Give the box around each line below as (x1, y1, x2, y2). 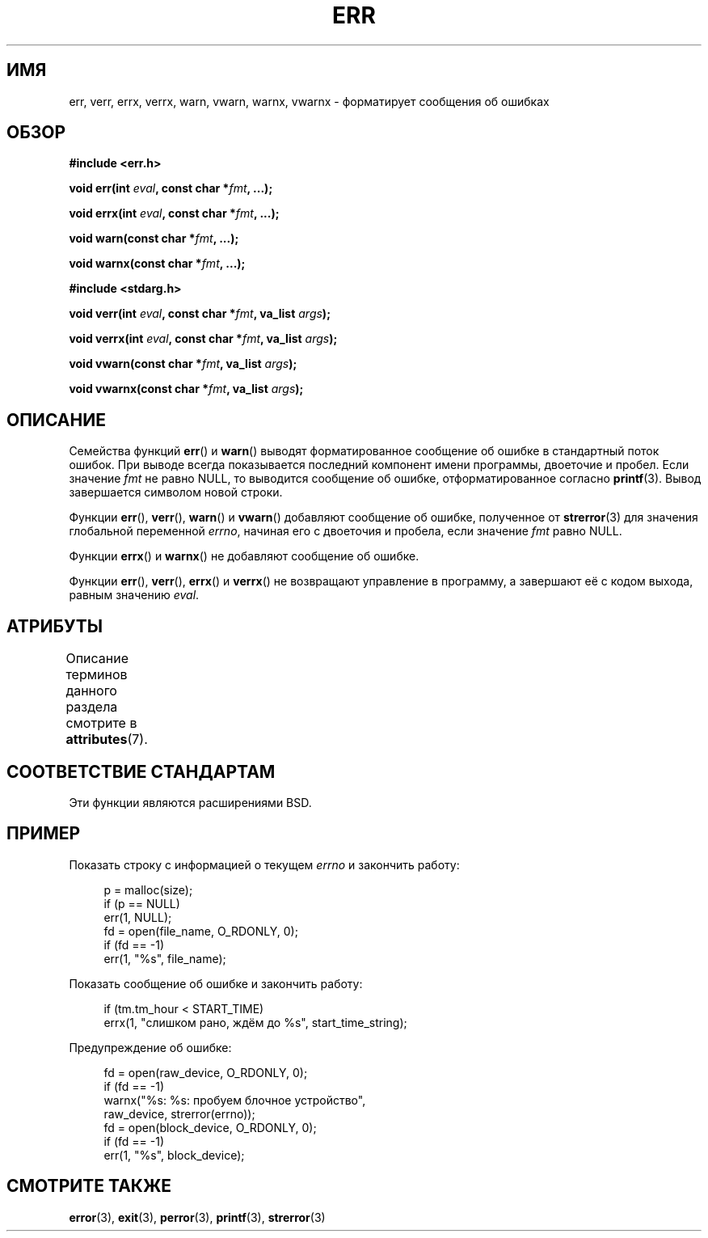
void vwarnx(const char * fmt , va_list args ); (69, 382, 304, 396)
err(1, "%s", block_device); (103, 1147, 245, 1162)
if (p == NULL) (103, 896, 180, 911)
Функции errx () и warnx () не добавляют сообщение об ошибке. (69, 549, 419, 564)
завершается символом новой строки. (69, 485, 283, 500)
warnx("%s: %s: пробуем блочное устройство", (103, 1092, 366, 1107)
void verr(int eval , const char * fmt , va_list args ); (69, 306, 331, 321)
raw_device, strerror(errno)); (103, 1106, 255, 1121)
